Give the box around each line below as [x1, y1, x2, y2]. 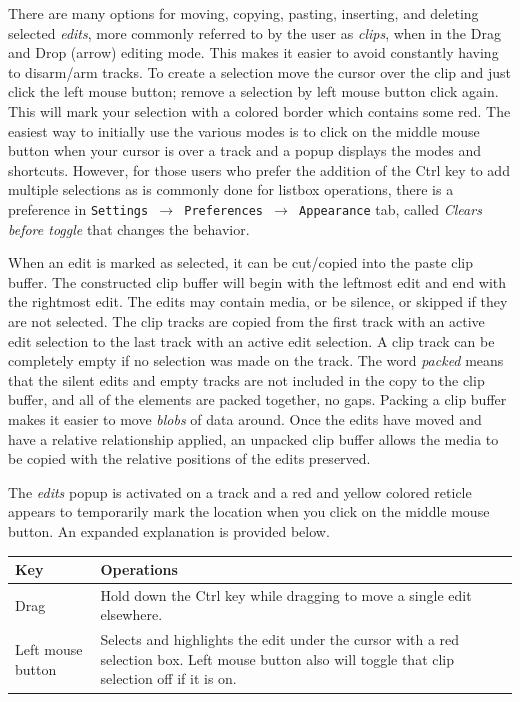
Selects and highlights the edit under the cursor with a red [100, 629, 460, 650]
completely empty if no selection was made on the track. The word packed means [8, 350, 504, 371]
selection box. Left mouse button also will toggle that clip [100, 648, 455, 669]
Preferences [184, 203, 263, 218]
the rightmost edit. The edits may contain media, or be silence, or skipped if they [8, 291, 508, 312]
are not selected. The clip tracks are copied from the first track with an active [8, 310, 485, 331]
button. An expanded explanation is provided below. [8, 520, 330, 541]
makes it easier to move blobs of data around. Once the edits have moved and [8, 408, 482, 429]
